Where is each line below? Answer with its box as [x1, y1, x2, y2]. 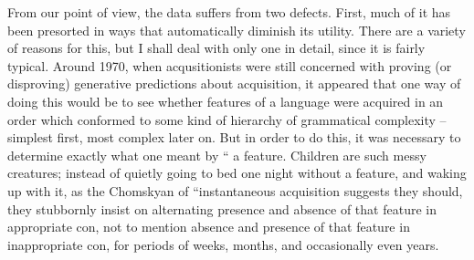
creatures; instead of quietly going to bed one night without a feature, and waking [7, 163, 467, 182]
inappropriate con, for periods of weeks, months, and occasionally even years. [7, 234, 439, 254]
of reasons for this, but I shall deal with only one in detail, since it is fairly [7, 38, 426, 57]
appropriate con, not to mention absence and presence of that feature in [7, 217, 410, 236]
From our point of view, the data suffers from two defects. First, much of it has [7, 3, 451, 21]
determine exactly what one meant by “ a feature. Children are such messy [7, 145, 427, 164]
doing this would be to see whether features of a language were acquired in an [7, 91, 444, 110]
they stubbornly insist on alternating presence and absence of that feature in [7, 199, 437, 218]
